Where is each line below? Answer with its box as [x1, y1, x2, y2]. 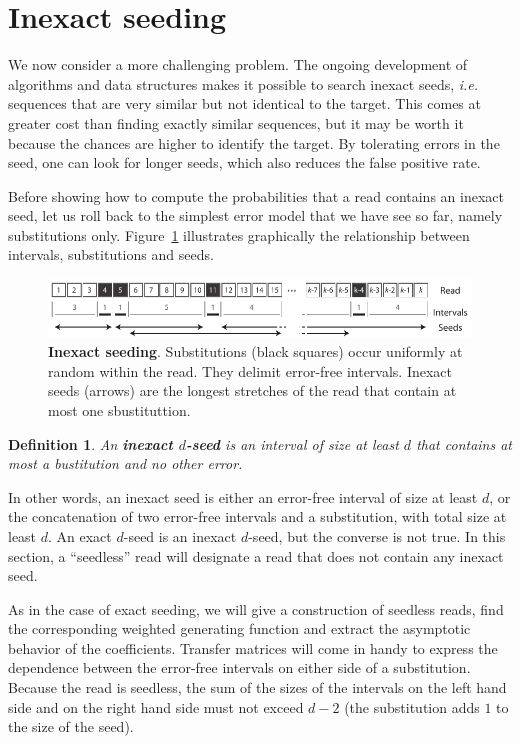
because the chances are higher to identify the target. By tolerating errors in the [8, 132, 500, 153]
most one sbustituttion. [48, 399, 191, 420]
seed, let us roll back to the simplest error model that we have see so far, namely [8, 205, 503, 226]
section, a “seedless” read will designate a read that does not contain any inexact [8, 545, 504, 566]
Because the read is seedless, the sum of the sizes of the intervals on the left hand [8, 677, 507, 698]
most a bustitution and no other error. [8, 453, 243, 474]
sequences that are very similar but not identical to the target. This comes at [8, 93, 481, 114]
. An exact [48, 525, 112, 546]
